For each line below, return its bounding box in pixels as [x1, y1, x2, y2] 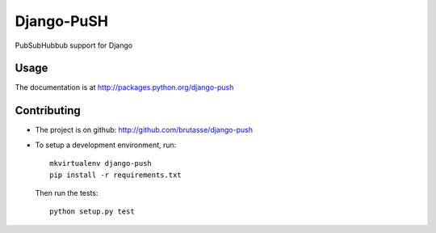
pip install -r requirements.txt [49, 170, 182, 180]
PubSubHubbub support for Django [15, 40, 133, 50]
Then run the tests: [35, 188, 99, 197]
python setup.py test [49, 207, 135, 216]
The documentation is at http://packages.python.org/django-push [15, 83, 234, 92]
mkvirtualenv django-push [49, 159, 153, 168]
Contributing [15, 104, 81, 117]
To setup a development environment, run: [35, 140, 177, 150]
